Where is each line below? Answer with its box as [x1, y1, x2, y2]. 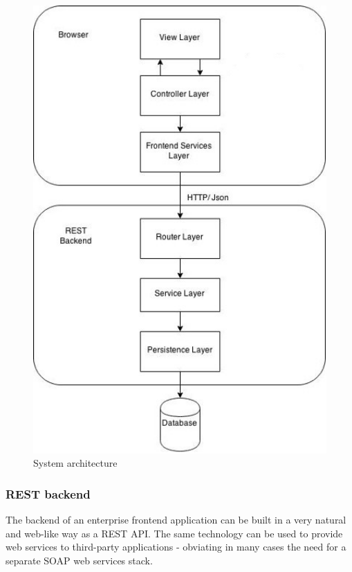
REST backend [6, 485, 91, 502]
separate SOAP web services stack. [6, 553, 153, 567]
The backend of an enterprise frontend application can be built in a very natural [6, 512, 346, 526]
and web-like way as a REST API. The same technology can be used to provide [6, 526, 343, 540]
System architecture [33, 456, 118, 470]
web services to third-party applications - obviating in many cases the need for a [6, 539, 346, 554]
